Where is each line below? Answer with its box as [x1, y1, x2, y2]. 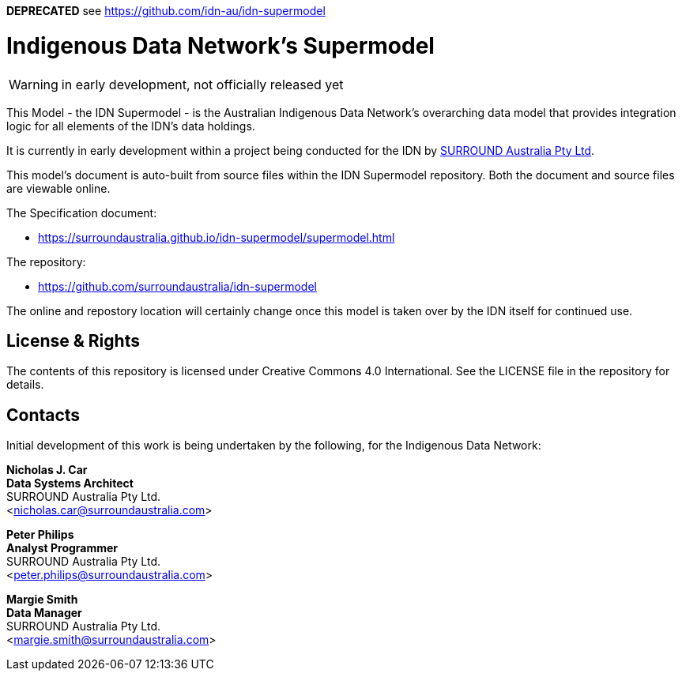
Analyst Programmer [6, 541, 119, 555]
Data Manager [6, 606, 82, 620]
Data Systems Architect [6, 476, 134, 491]
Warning [9, 76, 58, 92]
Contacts [6, 404, 81, 425]
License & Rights [6, 330, 140, 351]
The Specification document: [6, 205, 157, 220]
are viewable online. [6, 181, 111, 195]
